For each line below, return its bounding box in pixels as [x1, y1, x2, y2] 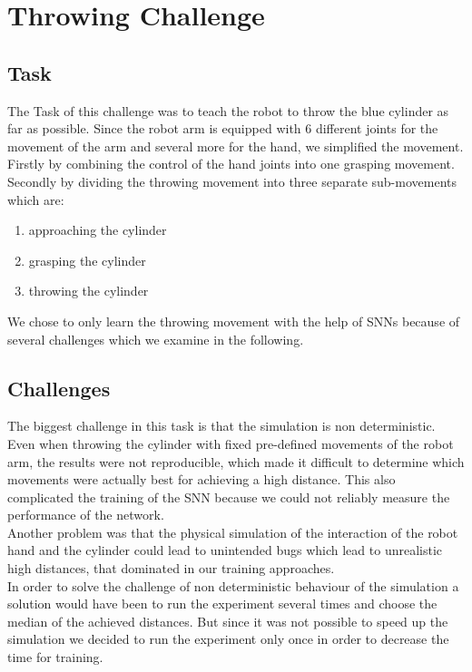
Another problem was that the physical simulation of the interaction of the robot [7, 522, 458, 541]
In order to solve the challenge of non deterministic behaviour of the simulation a [7, 576, 459, 595]
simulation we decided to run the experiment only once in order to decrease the [7, 629, 449, 648]
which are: [7, 190, 64, 209]
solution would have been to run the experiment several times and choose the [7, 594, 438, 613]
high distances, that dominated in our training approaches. [7, 559, 335, 578]
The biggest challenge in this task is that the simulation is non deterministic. [7, 416, 436, 435]
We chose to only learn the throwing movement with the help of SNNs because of [7, 311, 460, 330]
